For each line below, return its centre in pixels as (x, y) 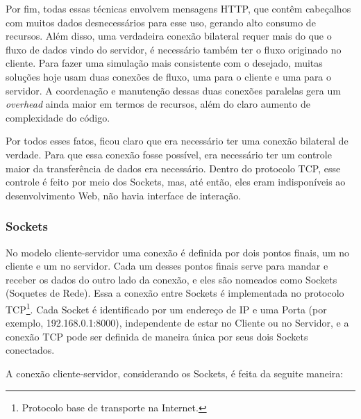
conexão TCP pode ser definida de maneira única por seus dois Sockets (157, 336)
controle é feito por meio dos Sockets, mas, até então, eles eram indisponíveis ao (176, 182)
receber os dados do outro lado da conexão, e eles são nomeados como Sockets (171, 279)
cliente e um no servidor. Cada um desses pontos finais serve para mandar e (167, 266)
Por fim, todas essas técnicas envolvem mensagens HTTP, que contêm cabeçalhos (178, 8)
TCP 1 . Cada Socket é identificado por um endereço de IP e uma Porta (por (166, 308)
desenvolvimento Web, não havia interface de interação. (124, 195)
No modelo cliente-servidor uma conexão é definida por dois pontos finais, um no (178, 252)
